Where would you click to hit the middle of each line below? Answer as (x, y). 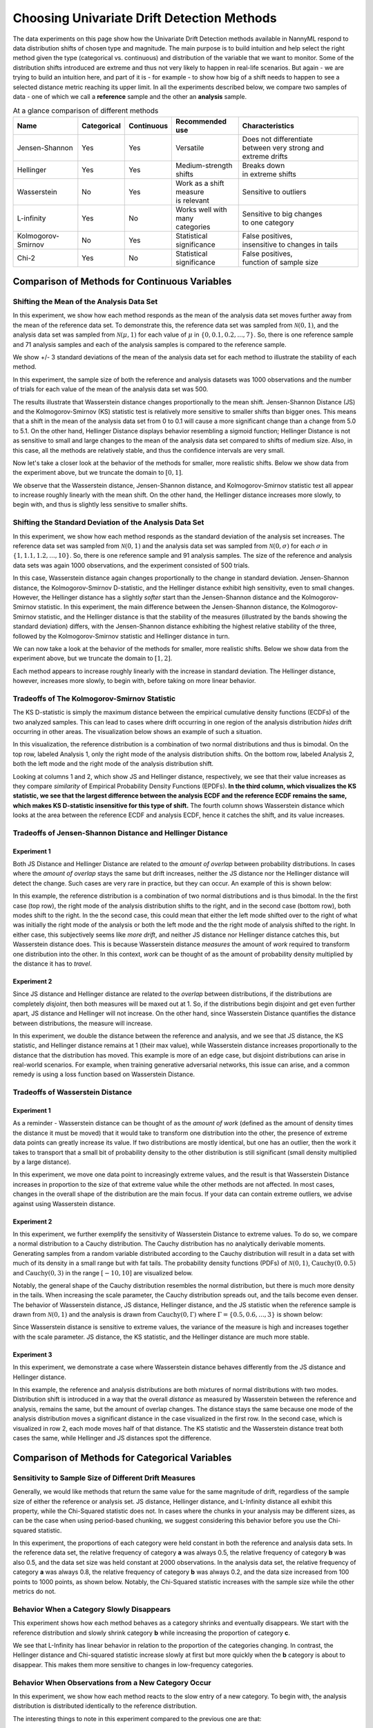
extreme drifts (265, 156)
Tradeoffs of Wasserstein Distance (73, 1092)
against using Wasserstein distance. (64, 1203)
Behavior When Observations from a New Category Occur (112, 1682)
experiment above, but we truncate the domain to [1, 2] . (93, 658)
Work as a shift (200, 183)
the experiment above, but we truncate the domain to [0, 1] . (98, 473)
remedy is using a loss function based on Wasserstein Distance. (104, 1074)
